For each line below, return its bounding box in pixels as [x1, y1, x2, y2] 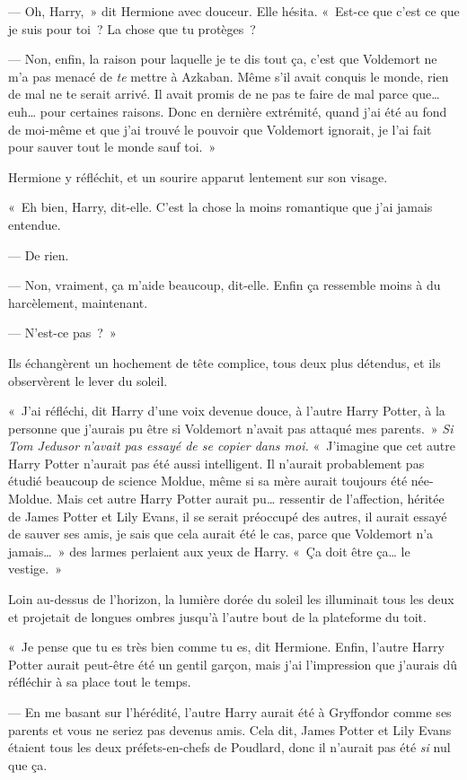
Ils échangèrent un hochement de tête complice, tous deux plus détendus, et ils [8, 353, 441, 372]
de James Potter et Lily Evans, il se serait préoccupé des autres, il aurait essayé [8, 506, 447, 525]
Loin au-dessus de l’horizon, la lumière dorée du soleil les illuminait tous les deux [8, 590, 454, 609]
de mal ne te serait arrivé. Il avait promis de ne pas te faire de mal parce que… [8, 84, 440, 103]
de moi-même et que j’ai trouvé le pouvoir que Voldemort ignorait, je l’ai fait [8, 119, 432, 138]
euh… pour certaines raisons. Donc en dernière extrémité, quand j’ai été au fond [8, 101, 447, 120]
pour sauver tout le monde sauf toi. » [8, 137, 216, 156]
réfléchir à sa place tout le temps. [8, 672, 191, 691]
